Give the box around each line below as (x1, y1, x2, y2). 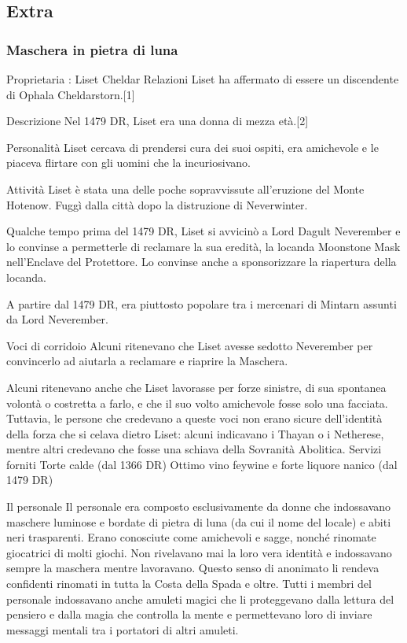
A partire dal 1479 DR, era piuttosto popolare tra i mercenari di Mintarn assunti (6, 295, 397, 312)
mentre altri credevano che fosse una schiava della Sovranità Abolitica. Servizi (6, 441, 382, 457)
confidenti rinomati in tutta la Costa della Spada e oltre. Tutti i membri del (6, 575, 372, 592)
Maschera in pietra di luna (6, 39, 178, 59)
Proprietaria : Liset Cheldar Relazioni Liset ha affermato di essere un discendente (6, 71, 399, 87)
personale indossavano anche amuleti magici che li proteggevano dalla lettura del (6, 590, 394, 607)
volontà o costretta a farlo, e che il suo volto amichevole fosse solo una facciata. (6, 394, 388, 411)
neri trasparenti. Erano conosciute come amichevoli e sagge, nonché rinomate (6, 529, 376, 545)
